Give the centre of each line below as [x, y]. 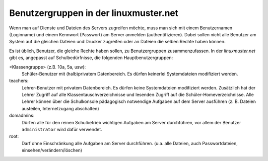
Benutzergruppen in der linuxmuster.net [94, 13]
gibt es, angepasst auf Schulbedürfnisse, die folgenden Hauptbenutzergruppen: [91, 58]
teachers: [19, 81]
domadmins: [22, 116]
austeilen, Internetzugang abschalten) [60, 108]
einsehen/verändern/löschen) [52, 150]
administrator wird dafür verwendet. [62, 130]
